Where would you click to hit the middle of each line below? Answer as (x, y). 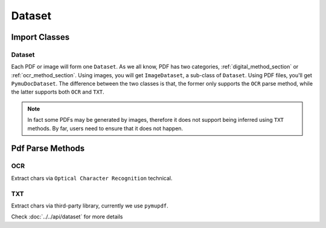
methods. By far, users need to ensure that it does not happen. (105, 128)
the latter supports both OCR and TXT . (58, 92)
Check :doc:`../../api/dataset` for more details (67, 217)
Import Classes (40, 37)
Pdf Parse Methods (48, 149)
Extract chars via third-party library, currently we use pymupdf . (90, 206)
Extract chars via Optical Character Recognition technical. (92, 178)
